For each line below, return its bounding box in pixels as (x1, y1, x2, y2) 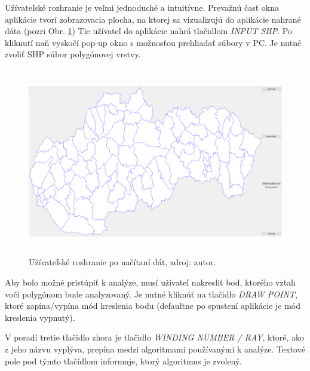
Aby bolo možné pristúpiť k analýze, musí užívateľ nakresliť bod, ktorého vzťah (5, 276, 296, 289)
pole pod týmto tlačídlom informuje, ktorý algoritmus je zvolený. (5, 354, 242, 367)
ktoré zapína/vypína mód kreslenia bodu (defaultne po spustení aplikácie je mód (5, 299, 301, 312)
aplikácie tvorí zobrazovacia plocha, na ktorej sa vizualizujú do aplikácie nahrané (5, 13, 301, 25)
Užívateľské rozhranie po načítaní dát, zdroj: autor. (29, 256, 216, 268)
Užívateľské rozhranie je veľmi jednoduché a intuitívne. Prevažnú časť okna (5, 1, 279, 13)
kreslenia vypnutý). (5, 311, 75, 323)
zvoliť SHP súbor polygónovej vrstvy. (5, 48, 141, 60)
